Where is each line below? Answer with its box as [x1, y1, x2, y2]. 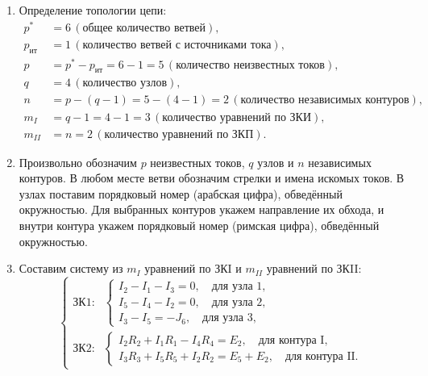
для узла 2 [211, 296, 263, 308]
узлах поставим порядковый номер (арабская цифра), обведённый [19, 185, 343, 202]
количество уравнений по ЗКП [104, 128, 254, 140]
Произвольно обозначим [19, 153, 137, 170]
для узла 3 [202, 312, 253, 324]
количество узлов [82, 77, 168, 90]
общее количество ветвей [82, 22, 206, 34]
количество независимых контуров [240, 94, 409, 107]
